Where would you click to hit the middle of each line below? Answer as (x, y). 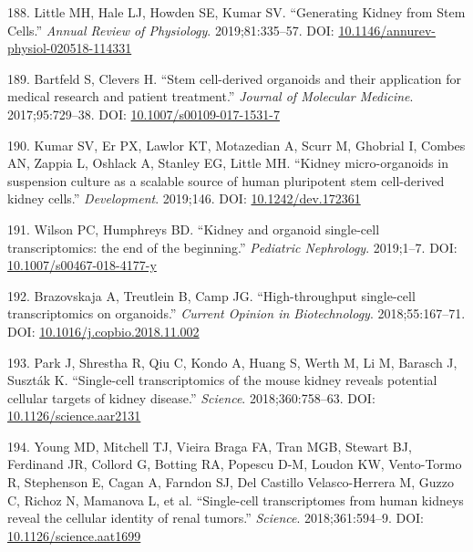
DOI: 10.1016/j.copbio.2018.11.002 (103, 331)
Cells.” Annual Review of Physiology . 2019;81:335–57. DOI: (171, 30)
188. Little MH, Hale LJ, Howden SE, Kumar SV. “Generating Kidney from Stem (236, 12)
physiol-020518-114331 (70, 48)
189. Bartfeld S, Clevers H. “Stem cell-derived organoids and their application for (234, 78)
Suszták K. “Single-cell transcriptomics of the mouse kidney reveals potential (222, 380)
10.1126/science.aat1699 (74, 535)
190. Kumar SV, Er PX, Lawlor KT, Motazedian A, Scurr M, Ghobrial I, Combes (236, 145)
